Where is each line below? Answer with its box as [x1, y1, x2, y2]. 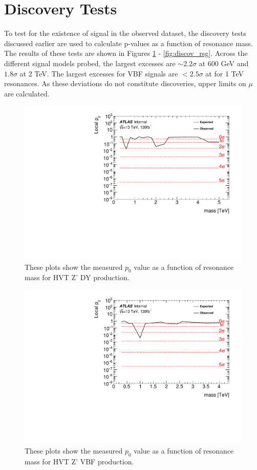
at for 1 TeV [205, 68, 244, 79]
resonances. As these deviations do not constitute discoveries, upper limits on [4, 78, 246, 89]
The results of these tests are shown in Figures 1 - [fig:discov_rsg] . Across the [4, 48, 248, 58]
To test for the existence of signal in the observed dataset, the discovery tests [4, 28, 246, 38]
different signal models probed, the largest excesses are [4, 57, 176, 68]
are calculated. [4, 88, 50, 99]
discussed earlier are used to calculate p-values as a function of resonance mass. [4, 37, 253, 48]
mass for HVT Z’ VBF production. [25, 456, 134, 466]
